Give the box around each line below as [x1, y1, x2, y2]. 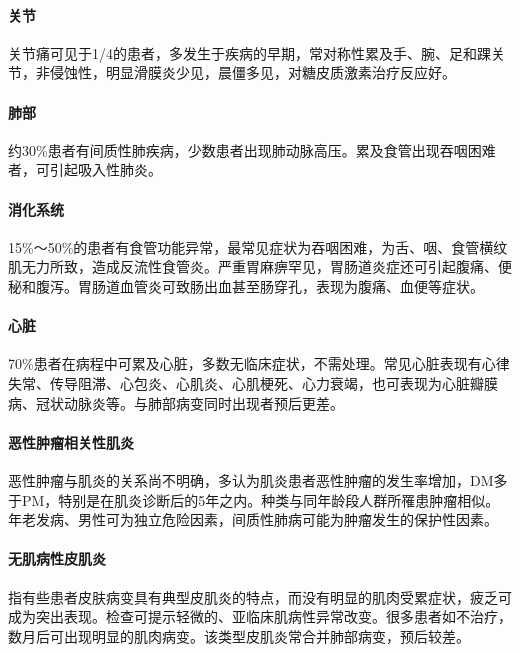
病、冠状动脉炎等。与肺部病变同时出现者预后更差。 [8, 392, 344, 413]
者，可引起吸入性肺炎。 [8, 159, 162, 180]
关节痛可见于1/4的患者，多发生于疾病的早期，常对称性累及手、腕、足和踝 [8, 42, 491, 63]
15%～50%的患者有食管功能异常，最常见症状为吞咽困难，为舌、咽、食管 [8, 236, 480, 257]
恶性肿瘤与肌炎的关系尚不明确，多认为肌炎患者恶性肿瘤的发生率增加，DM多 [8, 469, 508, 490]
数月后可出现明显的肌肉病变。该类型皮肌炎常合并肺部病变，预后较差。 [8, 625, 470, 646]
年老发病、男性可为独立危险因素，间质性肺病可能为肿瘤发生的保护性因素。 [8, 509, 498, 530]
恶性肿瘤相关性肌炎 [8, 431, 134, 452]
